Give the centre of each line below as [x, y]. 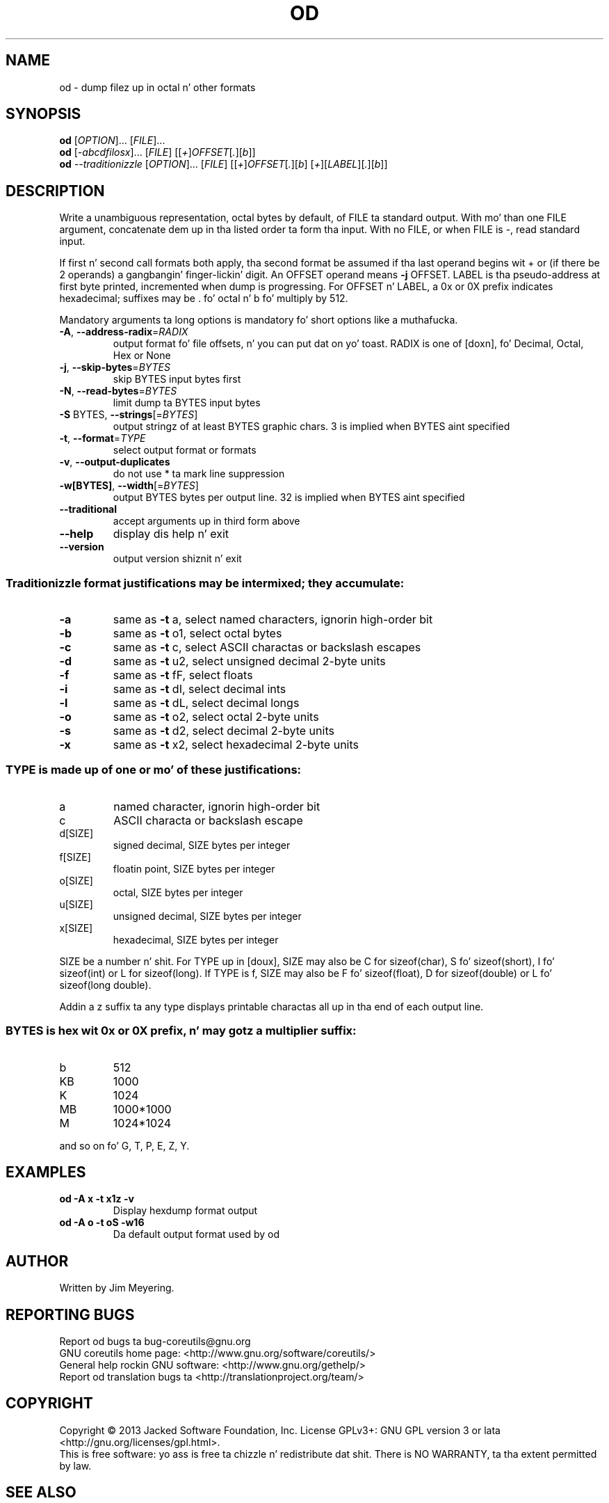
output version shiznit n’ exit [177, 559]
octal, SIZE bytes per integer [178, 892]
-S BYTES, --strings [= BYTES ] [129, 415]
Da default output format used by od [196, 1234]
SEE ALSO [41, 1493]
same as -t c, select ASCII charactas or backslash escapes [267, 647]
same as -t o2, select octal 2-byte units [216, 717]
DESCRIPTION [55, 191]
